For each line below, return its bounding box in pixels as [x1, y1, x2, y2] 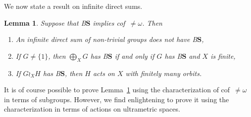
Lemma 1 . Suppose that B [4, 17, 86, 28]
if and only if [114, 50, 154, 61]
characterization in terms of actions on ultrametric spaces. [4, 104, 180, 114]
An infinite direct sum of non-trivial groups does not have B [15, 34, 198, 44]
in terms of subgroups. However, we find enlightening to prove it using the [4, 94, 229, 104]
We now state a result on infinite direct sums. [4, 1, 143, 11]
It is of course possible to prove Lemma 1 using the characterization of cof [4, 84, 230, 95]
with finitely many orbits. [125, 68, 202, 78]
